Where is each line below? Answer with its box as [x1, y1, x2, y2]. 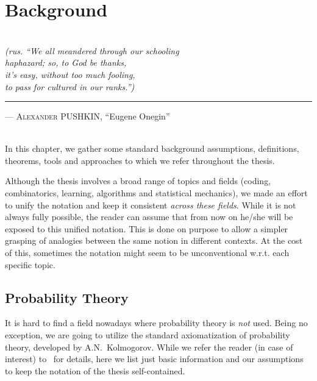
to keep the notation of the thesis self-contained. [5, 364, 185, 377]
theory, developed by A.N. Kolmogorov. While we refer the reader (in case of [5, 340, 293, 353]
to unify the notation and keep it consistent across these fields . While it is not [5, 198, 296, 211]
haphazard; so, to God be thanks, [5, 56, 127, 69]
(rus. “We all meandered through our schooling [5, 44, 179, 57]
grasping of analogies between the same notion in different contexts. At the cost [5, 234, 303, 247]
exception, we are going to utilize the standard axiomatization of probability [5, 329, 290, 341]
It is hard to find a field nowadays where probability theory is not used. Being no [5, 316, 308, 329]
